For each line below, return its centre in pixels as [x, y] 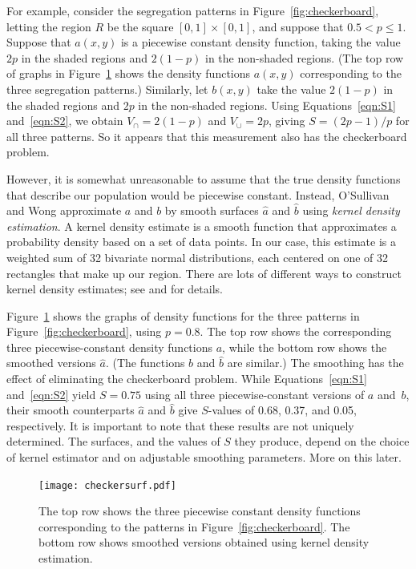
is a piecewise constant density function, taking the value [261, 42]
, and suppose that [298, 26]
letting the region [49, 26]
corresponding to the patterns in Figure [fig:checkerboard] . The [194, 526]
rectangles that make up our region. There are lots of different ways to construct [204, 273]
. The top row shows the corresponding [296, 331]
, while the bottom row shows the [305, 347]
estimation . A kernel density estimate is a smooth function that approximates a [202, 226]
